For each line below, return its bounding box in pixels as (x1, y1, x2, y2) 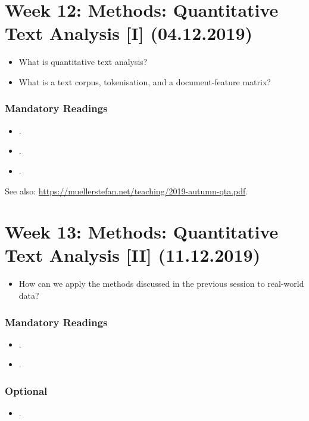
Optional (5, 383, 48, 398)
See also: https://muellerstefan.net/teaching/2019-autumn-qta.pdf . (5, 184, 248, 197)
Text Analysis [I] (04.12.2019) (5, 21, 253, 45)
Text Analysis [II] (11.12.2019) (5, 243, 261, 267)
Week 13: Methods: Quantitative (5, 219, 279, 244)
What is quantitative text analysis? (18, 55, 148, 68)
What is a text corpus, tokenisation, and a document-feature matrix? (18, 75, 271, 88)
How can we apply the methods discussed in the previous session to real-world (18, 277, 304, 290)
